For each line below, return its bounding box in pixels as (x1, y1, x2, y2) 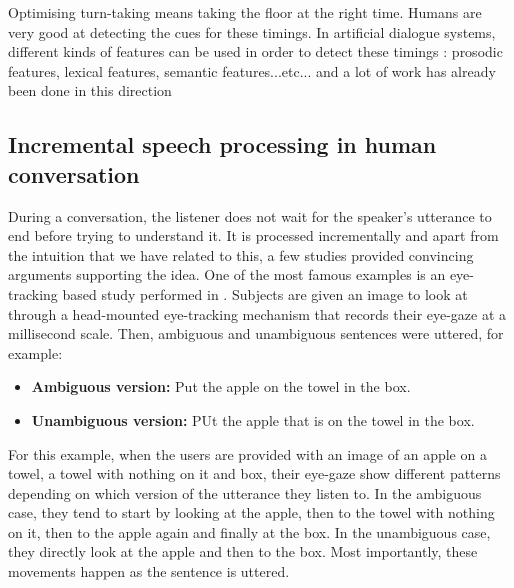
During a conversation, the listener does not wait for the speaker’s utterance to (8, 205, 492, 226)
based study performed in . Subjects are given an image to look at (62, 283, 468, 304)
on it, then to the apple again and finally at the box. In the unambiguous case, (8, 521, 491, 542)
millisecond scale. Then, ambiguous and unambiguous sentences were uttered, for (8, 323, 504, 344)
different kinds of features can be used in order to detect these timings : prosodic (8, 41, 503, 62)
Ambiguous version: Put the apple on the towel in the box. (31, 376, 411, 397)
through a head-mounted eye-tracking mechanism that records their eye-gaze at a (8, 303, 507, 324)
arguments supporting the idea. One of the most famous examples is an (8, 264, 446, 285)
